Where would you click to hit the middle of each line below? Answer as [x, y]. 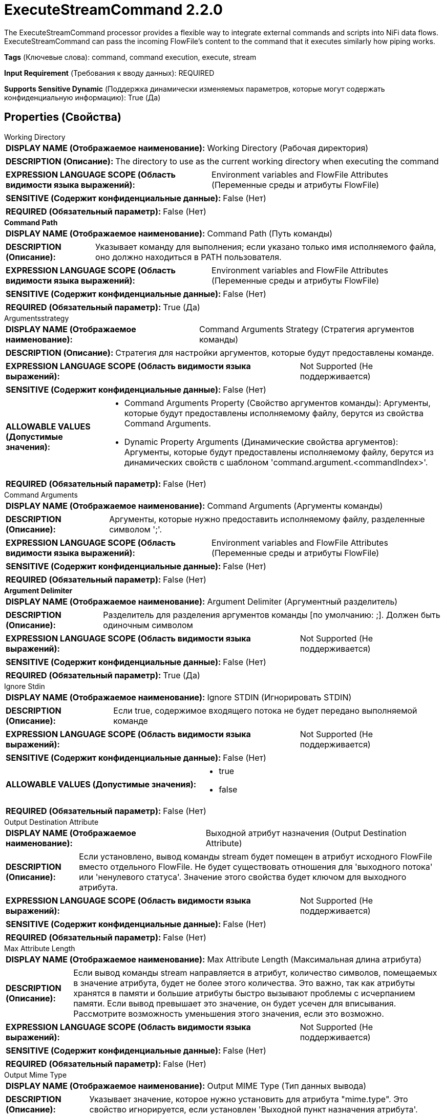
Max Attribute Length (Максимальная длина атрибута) [314, 959]
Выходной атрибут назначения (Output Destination [306, 833]
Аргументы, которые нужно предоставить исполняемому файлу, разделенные [267, 519]
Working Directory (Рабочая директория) [288, 148]
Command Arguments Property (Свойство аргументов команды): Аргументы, [277, 403]
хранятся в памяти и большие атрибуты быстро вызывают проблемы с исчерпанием [244, 993]
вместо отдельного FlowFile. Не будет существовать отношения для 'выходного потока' [256, 866]
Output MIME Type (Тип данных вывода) [287, 1086]
